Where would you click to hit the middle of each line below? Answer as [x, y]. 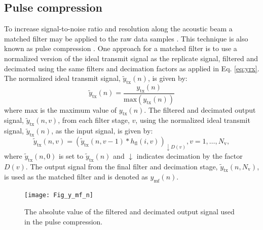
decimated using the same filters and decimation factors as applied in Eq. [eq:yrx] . [132, 68]
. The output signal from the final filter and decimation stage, [122, 166]
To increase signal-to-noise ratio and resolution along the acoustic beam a [118, 29]
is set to [71, 155]
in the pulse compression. [64, 221]
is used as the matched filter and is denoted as [76, 177]
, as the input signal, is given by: [102, 131]
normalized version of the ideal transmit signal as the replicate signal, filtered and [131, 58]
